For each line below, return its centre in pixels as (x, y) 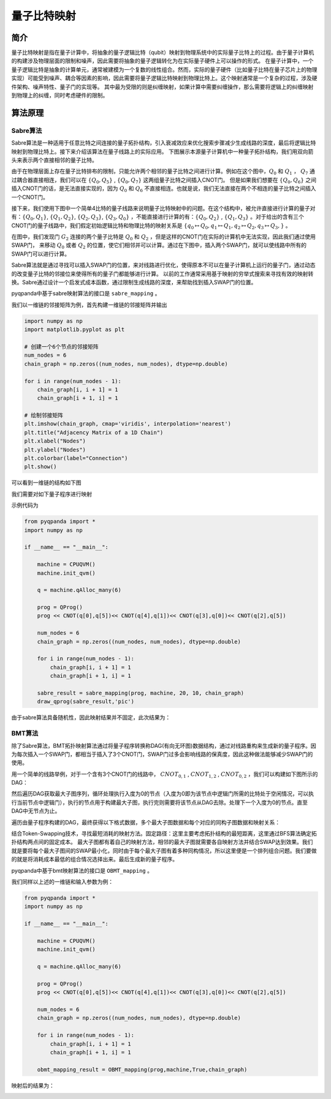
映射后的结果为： (33, 1086)
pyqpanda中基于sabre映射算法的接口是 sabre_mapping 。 (86, 294)
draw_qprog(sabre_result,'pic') (86, 702)
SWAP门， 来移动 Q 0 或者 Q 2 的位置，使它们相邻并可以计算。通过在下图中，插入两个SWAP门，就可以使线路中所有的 (159, 246)
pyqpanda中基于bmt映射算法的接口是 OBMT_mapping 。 (82, 870)
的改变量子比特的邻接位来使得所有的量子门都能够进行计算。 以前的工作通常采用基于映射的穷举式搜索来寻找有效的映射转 (162, 273)
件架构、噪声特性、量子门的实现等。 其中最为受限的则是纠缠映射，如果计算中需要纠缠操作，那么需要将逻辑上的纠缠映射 (162, 86)
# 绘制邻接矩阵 (44, 416)
